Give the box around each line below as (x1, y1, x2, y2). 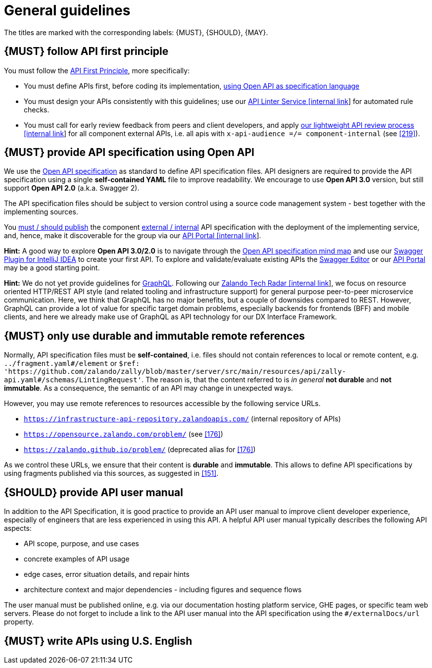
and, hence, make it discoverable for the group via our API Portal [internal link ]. (4, 231, 261, 240)
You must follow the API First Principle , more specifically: (4, 66, 190, 75)
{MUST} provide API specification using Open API (4, 146, 254, 159)
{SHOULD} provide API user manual (4, 486, 183, 499)
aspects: (4, 524, 32, 533)
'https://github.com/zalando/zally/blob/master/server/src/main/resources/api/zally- (4, 367, 346, 376)
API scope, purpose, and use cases (24, 539, 139, 548)
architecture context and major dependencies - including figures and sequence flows (24, 585, 302, 594)
